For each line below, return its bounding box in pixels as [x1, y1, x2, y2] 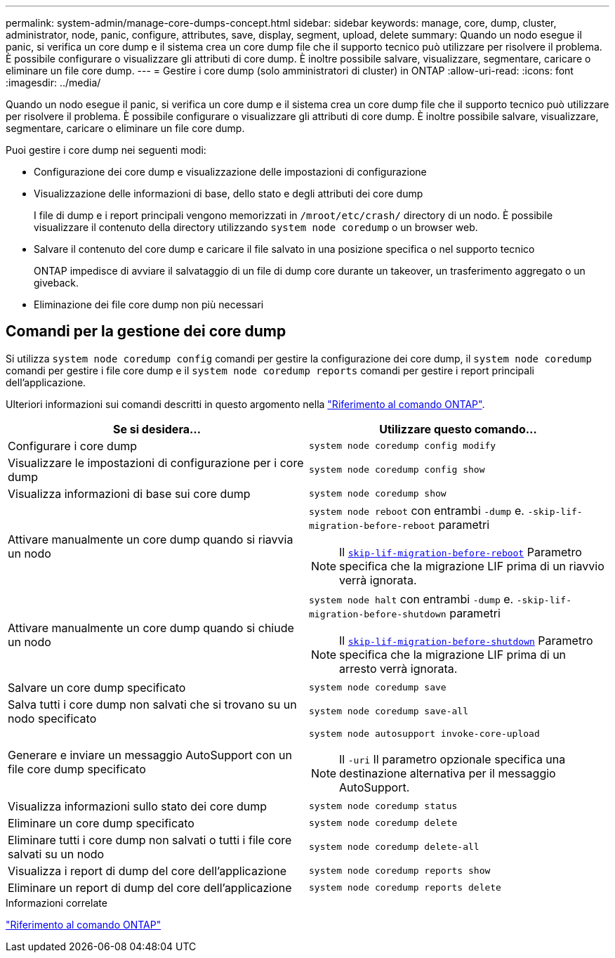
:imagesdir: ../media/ [6, 77, 101, 88]
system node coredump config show [309, 464, 485, 475]
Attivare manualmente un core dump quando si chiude [8, 620, 294, 635]
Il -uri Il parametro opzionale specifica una [339, 752, 566, 766]
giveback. [34, 277, 79, 289]
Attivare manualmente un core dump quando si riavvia [8, 532, 293, 546]
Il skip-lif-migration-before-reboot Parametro [339, 544, 582, 559]
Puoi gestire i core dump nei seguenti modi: [6, 144, 206, 156]
